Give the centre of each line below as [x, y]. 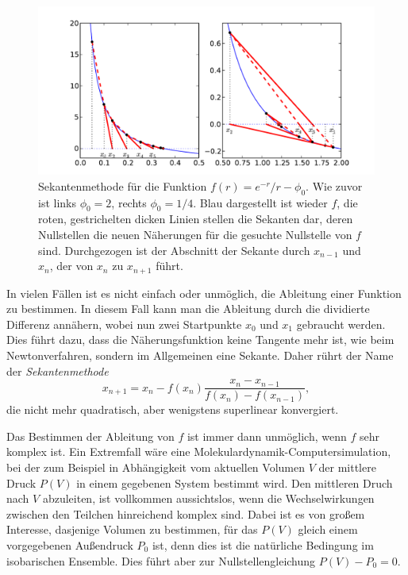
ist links [57, 202]
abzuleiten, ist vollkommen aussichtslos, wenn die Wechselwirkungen [208, 498]
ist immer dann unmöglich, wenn [267, 436]
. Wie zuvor [334, 185]
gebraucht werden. [341, 324]
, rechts [129, 202]
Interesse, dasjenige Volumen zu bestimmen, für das [132, 529]
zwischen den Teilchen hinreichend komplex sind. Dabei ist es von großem [186, 513]
